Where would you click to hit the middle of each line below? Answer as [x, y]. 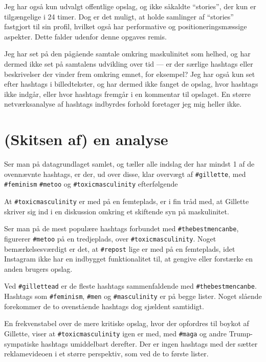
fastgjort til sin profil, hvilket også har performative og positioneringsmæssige [126, 26]
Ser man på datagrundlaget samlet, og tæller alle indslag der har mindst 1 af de [129, 164]
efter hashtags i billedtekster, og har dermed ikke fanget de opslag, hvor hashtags [131, 84]
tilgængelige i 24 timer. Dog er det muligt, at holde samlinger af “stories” [119, 16]
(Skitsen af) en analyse [86, 139]
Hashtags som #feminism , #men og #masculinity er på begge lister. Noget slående [133, 296]
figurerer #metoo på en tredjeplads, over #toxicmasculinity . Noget [110, 238]
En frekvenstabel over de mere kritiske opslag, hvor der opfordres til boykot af [127, 323]
